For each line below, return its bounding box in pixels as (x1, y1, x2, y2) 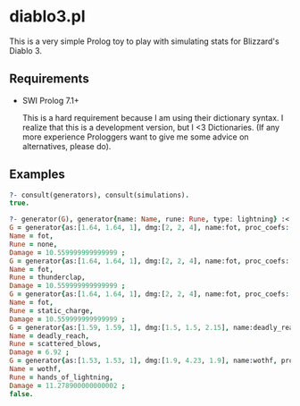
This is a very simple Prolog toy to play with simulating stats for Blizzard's (9, 36, 279, 47)
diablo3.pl (9, 6, 86, 27)
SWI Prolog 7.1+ (21, 95, 79, 106)
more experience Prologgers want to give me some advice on (21, 131, 249, 142)
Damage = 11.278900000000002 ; (9, 381, 126, 390)
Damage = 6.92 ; (9, 348, 70, 357)
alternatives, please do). (21, 140, 112, 151)
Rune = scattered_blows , (9, 340, 102, 349)
